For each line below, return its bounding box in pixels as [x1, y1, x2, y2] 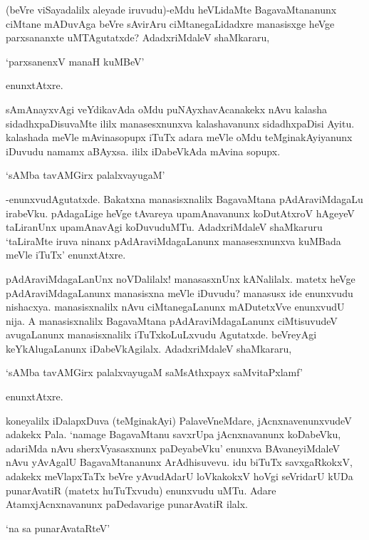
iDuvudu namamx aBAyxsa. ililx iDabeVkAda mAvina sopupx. [6, 143, 281, 158]
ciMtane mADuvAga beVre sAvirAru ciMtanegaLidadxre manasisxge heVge [6, 16, 335, 31]
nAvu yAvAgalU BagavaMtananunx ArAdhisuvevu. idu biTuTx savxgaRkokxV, [6, 455, 353, 469]
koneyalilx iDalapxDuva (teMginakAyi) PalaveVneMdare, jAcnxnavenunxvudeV [6, 412, 352, 427]
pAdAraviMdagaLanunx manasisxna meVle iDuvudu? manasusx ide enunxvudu [6, 285, 353, 300]
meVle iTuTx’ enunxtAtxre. [6, 247, 126, 262]
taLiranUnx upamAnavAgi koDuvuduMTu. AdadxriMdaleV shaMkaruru [6, 219, 323, 234]
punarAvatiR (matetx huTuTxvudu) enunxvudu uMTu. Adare [6, 482, 276, 497]
